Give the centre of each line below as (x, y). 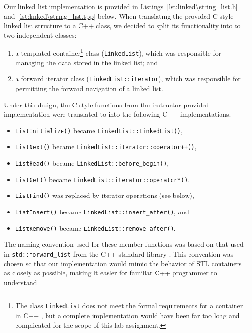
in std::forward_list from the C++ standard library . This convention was (119, 253)
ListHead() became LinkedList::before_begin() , (92, 163)
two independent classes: (40, 35)
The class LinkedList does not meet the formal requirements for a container (129, 306)
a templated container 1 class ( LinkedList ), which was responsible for (118, 52)
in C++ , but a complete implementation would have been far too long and (127, 315)
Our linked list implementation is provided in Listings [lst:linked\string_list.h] (121, 6)
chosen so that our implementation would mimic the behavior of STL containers (123, 263)
